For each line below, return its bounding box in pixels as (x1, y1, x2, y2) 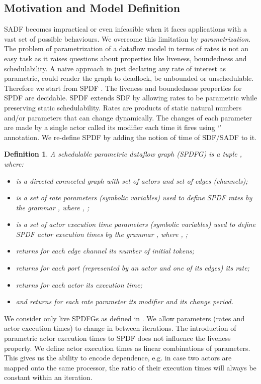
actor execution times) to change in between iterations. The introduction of (4, 323, 236, 333)
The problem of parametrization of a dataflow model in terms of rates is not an (4, 43, 249, 54)
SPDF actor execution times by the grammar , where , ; (16, 228, 188, 239)
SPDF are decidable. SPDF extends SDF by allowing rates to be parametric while (4, 92, 257, 103)
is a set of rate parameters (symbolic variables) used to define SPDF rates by (16, 192, 252, 203)
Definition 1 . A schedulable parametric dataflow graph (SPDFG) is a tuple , (4, 149, 242, 159)
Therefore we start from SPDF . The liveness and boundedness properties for (4, 82, 242, 93)
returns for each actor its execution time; (16, 279, 142, 290)
